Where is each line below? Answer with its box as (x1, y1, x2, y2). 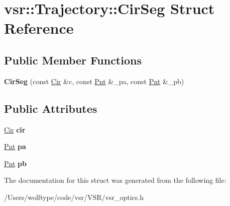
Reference (4, 18, 74, 38)
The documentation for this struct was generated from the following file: (4, 175, 226, 185)
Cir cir (4, 124, 26, 134)
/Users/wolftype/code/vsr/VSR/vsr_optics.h (4, 191, 144, 202)
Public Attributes (4, 100, 97, 116)
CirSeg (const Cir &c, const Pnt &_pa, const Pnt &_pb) (4, 76, 184, 86)
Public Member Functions (4, 52, 142, 67)
